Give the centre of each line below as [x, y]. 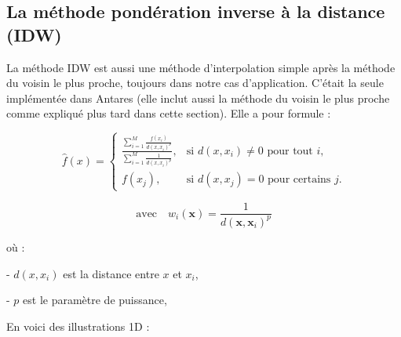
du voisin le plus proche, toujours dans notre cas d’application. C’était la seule [195, 83]
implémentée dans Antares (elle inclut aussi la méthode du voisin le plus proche [198, 98]
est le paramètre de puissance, [95, 300]
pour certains [299, 180]
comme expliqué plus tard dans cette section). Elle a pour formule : [169, 113]
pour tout [290, 151]
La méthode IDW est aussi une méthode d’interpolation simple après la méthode [201, 67]
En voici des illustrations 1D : [78, 326]
